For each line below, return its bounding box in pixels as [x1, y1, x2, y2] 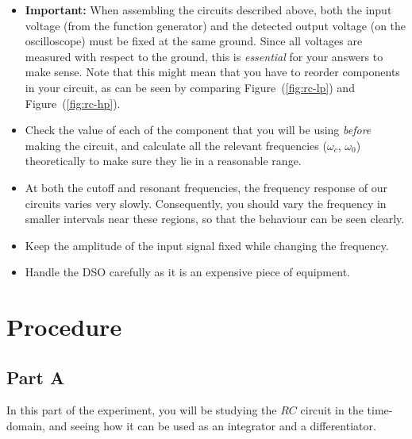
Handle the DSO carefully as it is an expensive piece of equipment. [25, 264, 350, 280]
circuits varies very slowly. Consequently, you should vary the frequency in [25, 194, 387, 211]
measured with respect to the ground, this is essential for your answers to [25, 48, 383, 64]
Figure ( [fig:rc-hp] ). [25, 94, 121, 111]
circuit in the [300, 402, 364, 418]
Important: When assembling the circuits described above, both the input [25, 2, 392, 17]
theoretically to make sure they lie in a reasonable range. [25, 152, 302, 169]
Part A [6, 364, 65, 389]
